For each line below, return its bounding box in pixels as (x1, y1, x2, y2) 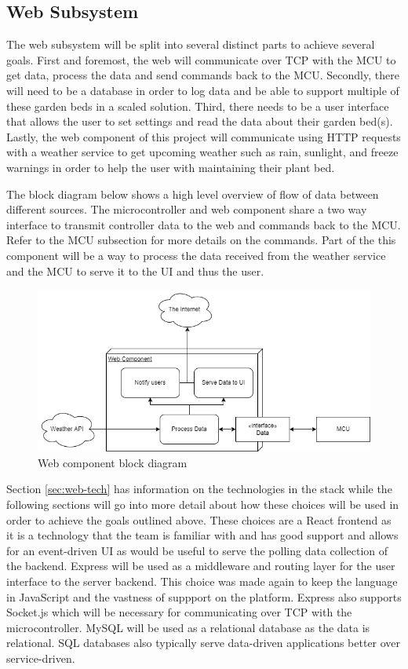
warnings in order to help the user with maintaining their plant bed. (6, 159, 335, 175)
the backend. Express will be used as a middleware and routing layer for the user (6, 557, 395, 574)
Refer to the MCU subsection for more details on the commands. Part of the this (6, 232, 396, 248)
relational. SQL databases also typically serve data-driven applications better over (6, 634, 401, 651)
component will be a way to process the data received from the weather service (6, 247, 386, 263)
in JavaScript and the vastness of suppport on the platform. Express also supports (6, 588, 402, 605)
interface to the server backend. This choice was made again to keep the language (6, 572, 398, 589)
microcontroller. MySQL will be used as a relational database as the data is (6, 619, 370, 635)
